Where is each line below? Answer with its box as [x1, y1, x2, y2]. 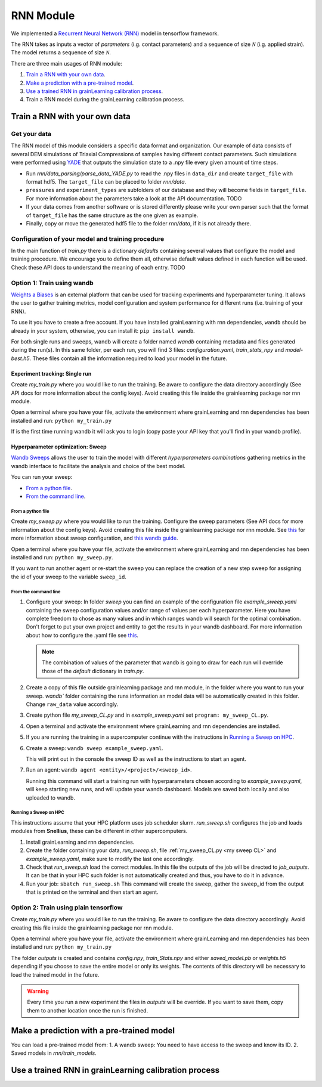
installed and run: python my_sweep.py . [11, 553, 113, 560]
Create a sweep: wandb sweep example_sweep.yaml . [26, 744, 164, 751]
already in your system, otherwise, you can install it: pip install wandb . [11, 327, 195, 334]
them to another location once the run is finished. [27, 1007, 148, 1014]
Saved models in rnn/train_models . [11, 1049, 97, 1057]
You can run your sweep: [11, 473, 73, 481]
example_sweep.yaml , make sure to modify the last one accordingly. [26, 855, 194, 862]
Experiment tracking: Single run [11, 370, 92, 377]
